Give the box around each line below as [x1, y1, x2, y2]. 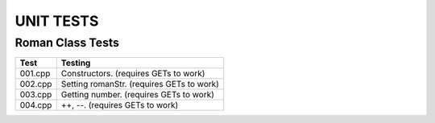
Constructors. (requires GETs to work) [60, 68, 205, 80]
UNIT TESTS [14, 12, 99, 30]
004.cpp [19, 100, 52, 111]
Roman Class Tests [14, 35, 120, 50]
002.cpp [19, 79, 52, 90]
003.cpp [19, 89, 52, 100]
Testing [60, 57, 91, 68]
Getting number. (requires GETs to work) [60, 89, 215, 100]
